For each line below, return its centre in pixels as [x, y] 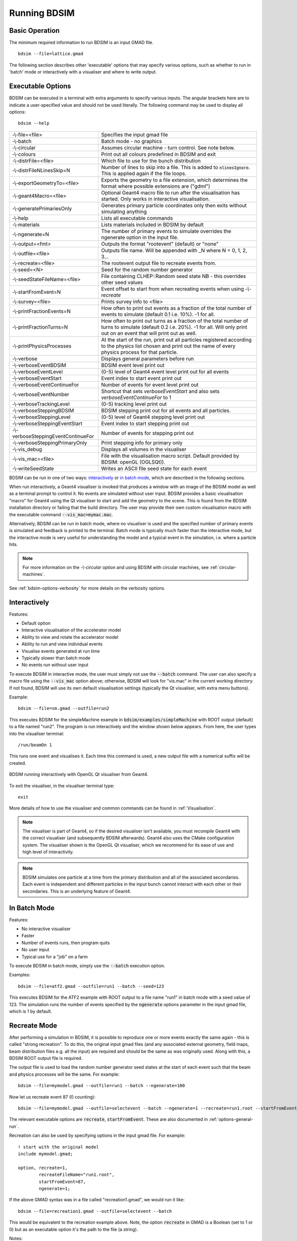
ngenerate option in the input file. [140, 237]
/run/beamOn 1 [35, 745]
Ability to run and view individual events [62, 644]
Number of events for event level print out [150, 385]
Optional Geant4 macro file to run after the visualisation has [171, 193]
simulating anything [124, 211]
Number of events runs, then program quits [66, 943]
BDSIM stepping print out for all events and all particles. [166, 411]
